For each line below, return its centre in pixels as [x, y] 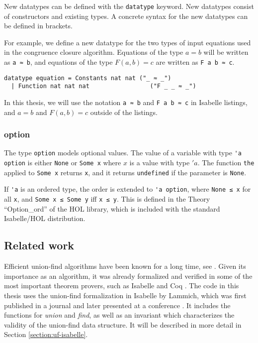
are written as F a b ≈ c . [195, 62]
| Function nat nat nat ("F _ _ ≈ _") [104, 86]
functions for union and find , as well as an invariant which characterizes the [119, 315]
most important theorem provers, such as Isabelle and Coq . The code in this [122, 286]
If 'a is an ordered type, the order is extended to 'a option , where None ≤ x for [128, 189]
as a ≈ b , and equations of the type [58, 62]
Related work [39, 245]
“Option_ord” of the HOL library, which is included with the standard [112, 208]
